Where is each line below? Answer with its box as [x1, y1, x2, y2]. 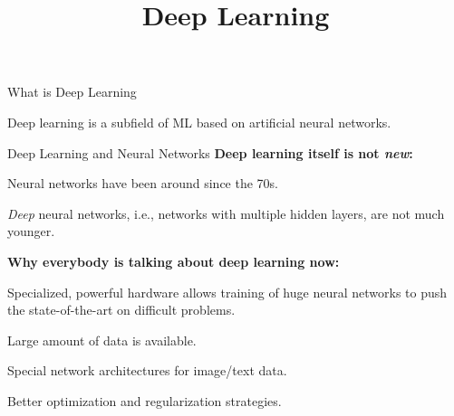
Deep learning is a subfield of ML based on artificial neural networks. [7, 112, 391, 131]
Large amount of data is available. [7, 330, 197, 349]
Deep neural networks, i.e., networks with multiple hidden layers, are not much [7, 203, 445, 222]
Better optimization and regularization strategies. [7, 391, 282, 410]
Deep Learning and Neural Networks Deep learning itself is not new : [7, 143, 413, 162]
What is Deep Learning [7, 82, 137, 101]
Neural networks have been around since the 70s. [7, 174, 278, 193]
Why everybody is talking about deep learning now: [7, 251, 340, 270]
